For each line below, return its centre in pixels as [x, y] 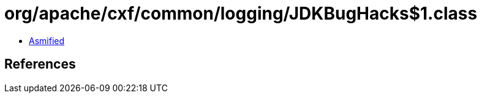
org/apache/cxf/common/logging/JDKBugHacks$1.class [241, 13]
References [40, 64]
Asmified [47, 40]
